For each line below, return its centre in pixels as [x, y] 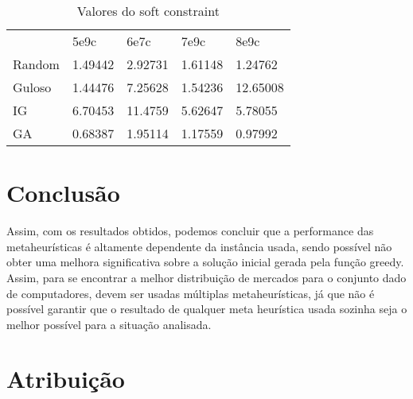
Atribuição [66, 379]
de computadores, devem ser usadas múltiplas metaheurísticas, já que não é [191, 293]
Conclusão [63, 193]
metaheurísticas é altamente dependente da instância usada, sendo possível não [199, 246]
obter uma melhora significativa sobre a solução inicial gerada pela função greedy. [205, 262]
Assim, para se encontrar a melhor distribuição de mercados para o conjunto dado [206, 277]
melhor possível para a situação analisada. [109, 324]
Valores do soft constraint [148, 11]
